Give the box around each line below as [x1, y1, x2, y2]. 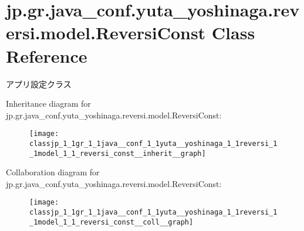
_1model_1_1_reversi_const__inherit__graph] [29, 149, 206, 158]
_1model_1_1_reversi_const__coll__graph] [29, 218, 194, 226]
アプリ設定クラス [6, 77, 72, 90]
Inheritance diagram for [6, 97, 91, 110]
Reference [6, 43, 87, 67]
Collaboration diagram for [6, 166, 100, 178]
